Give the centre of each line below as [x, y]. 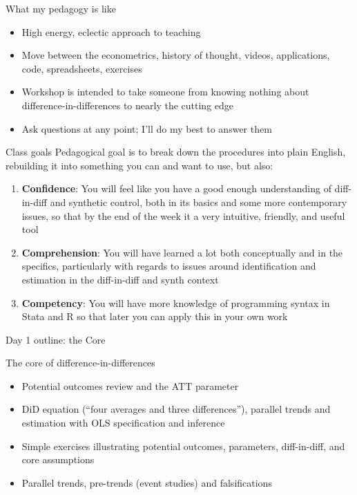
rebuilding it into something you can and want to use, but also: [139, 165]
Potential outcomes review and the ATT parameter [130, 385]
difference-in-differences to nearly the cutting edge [128, 105]
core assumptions [58, 459]
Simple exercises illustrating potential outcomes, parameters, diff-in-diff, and [183, 446]
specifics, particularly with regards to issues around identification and [169, 266]
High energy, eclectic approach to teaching [111, 31]
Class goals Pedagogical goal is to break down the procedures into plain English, [176, 152]
